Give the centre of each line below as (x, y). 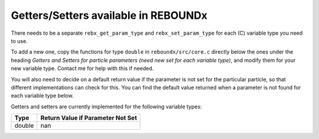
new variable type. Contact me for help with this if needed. (82, 68)
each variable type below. (42, 96)
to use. (19, 41)
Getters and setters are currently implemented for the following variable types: (106, 107)
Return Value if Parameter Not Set (89, 118)
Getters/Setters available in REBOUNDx (109, 15)
